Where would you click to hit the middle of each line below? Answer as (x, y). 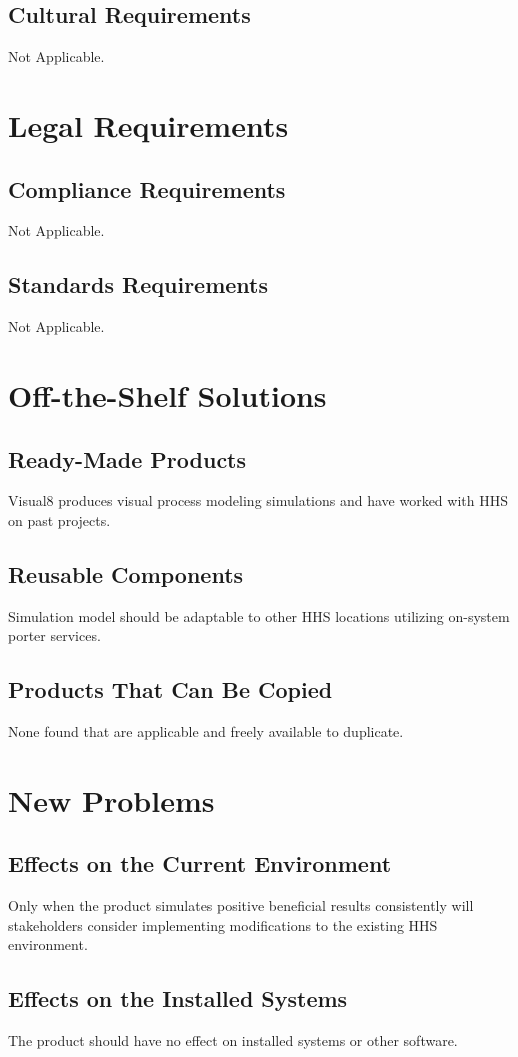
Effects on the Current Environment (200, 863)
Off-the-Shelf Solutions (167, 394)
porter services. (54, 635)
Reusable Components (126, 573)
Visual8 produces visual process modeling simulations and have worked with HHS (258, 500)
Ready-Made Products (127, 458)
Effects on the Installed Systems (178, 998)
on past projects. (59, 519)
